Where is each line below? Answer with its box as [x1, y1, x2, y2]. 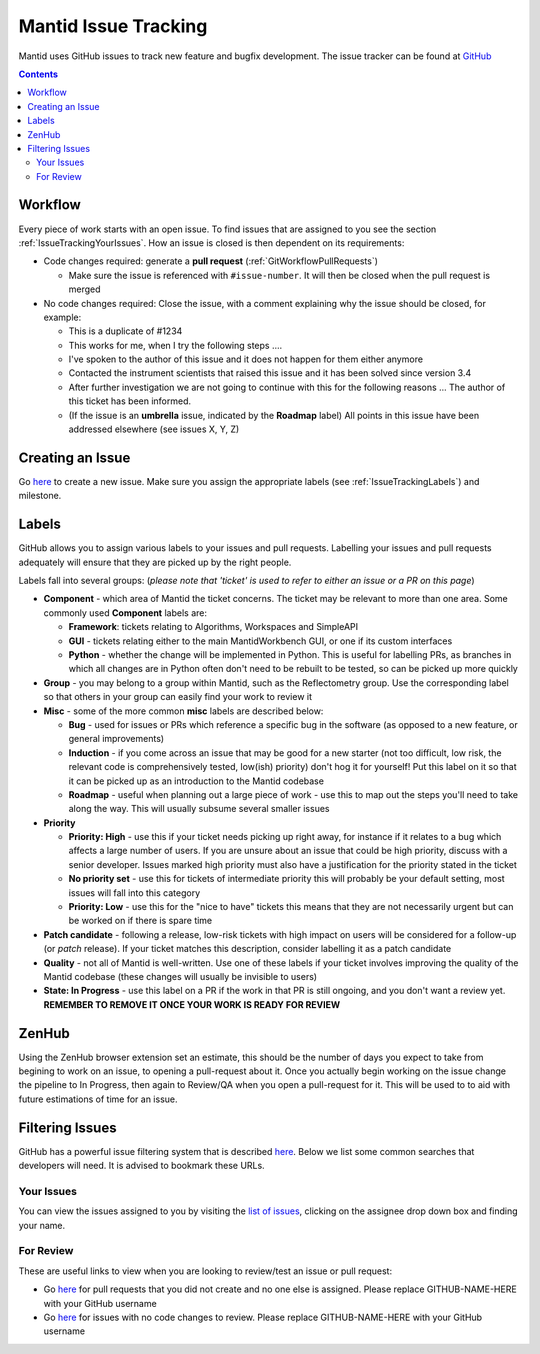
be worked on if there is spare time [68, 915, 213, 927]
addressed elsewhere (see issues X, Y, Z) [68, 423, 240, 435]
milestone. [18, 490, 62, 502]
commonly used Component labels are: [43, 606, 207, 619]
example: [43, 311, 82, 323]
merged [68, 283, 101, 295]
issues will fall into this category [68, 886, 200, 899]
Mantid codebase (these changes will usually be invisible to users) [43, 970, 318, 982]
